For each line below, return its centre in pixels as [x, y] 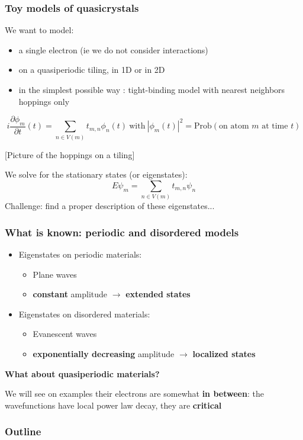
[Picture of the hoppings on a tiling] [70, 154]
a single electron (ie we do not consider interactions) [113, 49]
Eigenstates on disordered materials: [84, 314]
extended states [158, 294]
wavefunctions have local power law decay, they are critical [113, 405]
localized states [224, 354]
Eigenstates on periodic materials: [80, 254]
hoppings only [44, 101]
